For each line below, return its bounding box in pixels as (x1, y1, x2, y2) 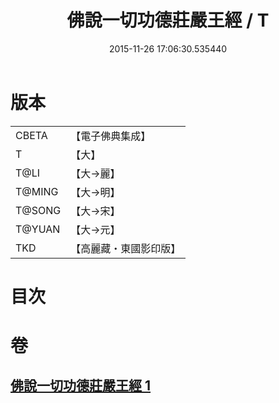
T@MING (15, 184, 59, 198)
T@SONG (15, 203, 62, 217)
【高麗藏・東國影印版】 (70, 241, 182, 255)
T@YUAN (15, 222, 61, 236)
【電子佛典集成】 (70, 129, 152, 143)
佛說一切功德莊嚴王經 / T (66, 9, 270, 32)
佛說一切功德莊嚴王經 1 (10, 377, 152, 395)
